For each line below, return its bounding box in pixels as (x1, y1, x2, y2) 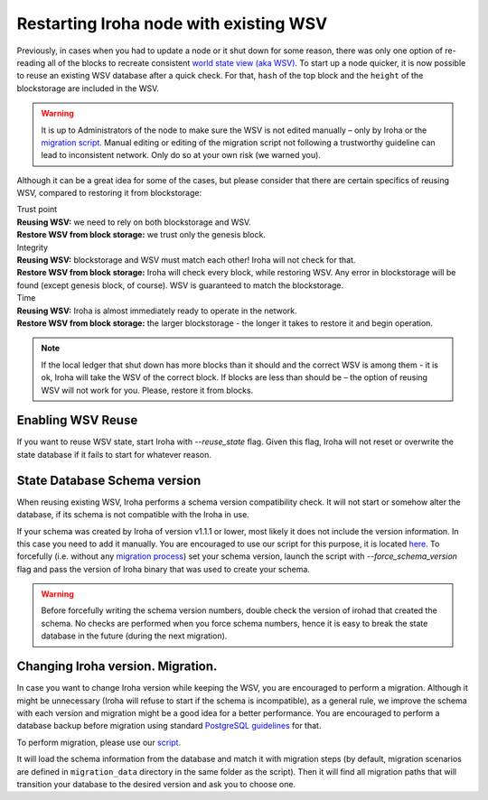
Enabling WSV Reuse (16, 413, 138, 428)
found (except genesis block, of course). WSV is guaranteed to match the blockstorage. (16, 280, 344, 291)
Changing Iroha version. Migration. (16, 659, 218, 674)
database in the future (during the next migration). (41, 630, 228, 641)
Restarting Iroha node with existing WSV (16, 14, 328, 33)
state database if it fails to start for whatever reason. (16, 449, 212, 460)
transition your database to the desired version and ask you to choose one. (16, 778, 296, 789)
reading (16, 57, 46, 68)
